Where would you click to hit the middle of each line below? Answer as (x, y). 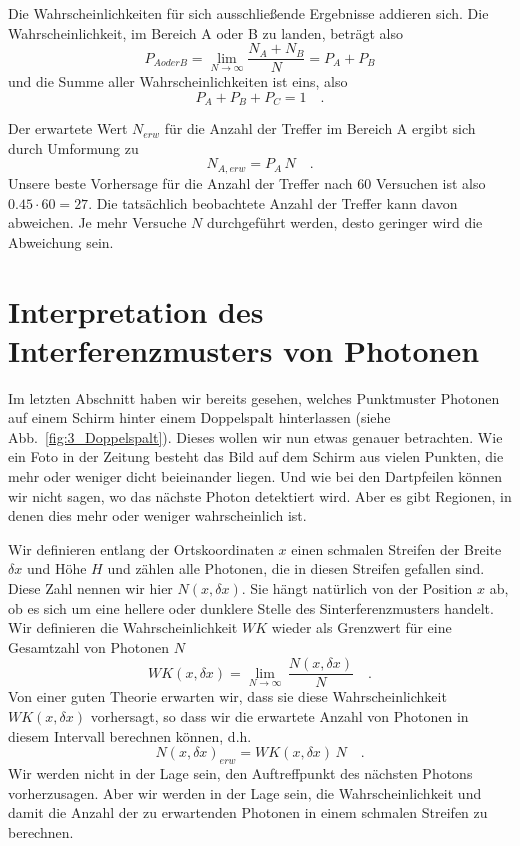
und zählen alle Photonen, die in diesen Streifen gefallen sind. (296, 568)
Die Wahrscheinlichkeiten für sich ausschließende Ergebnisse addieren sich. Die (248, 13)
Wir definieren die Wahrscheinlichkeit (123, 627)
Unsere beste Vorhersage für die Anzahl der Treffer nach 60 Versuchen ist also (247, 182)
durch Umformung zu (73, 147)
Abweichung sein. (61, 241)
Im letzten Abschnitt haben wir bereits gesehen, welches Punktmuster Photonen (254, 397)
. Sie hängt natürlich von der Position (357, 587)
